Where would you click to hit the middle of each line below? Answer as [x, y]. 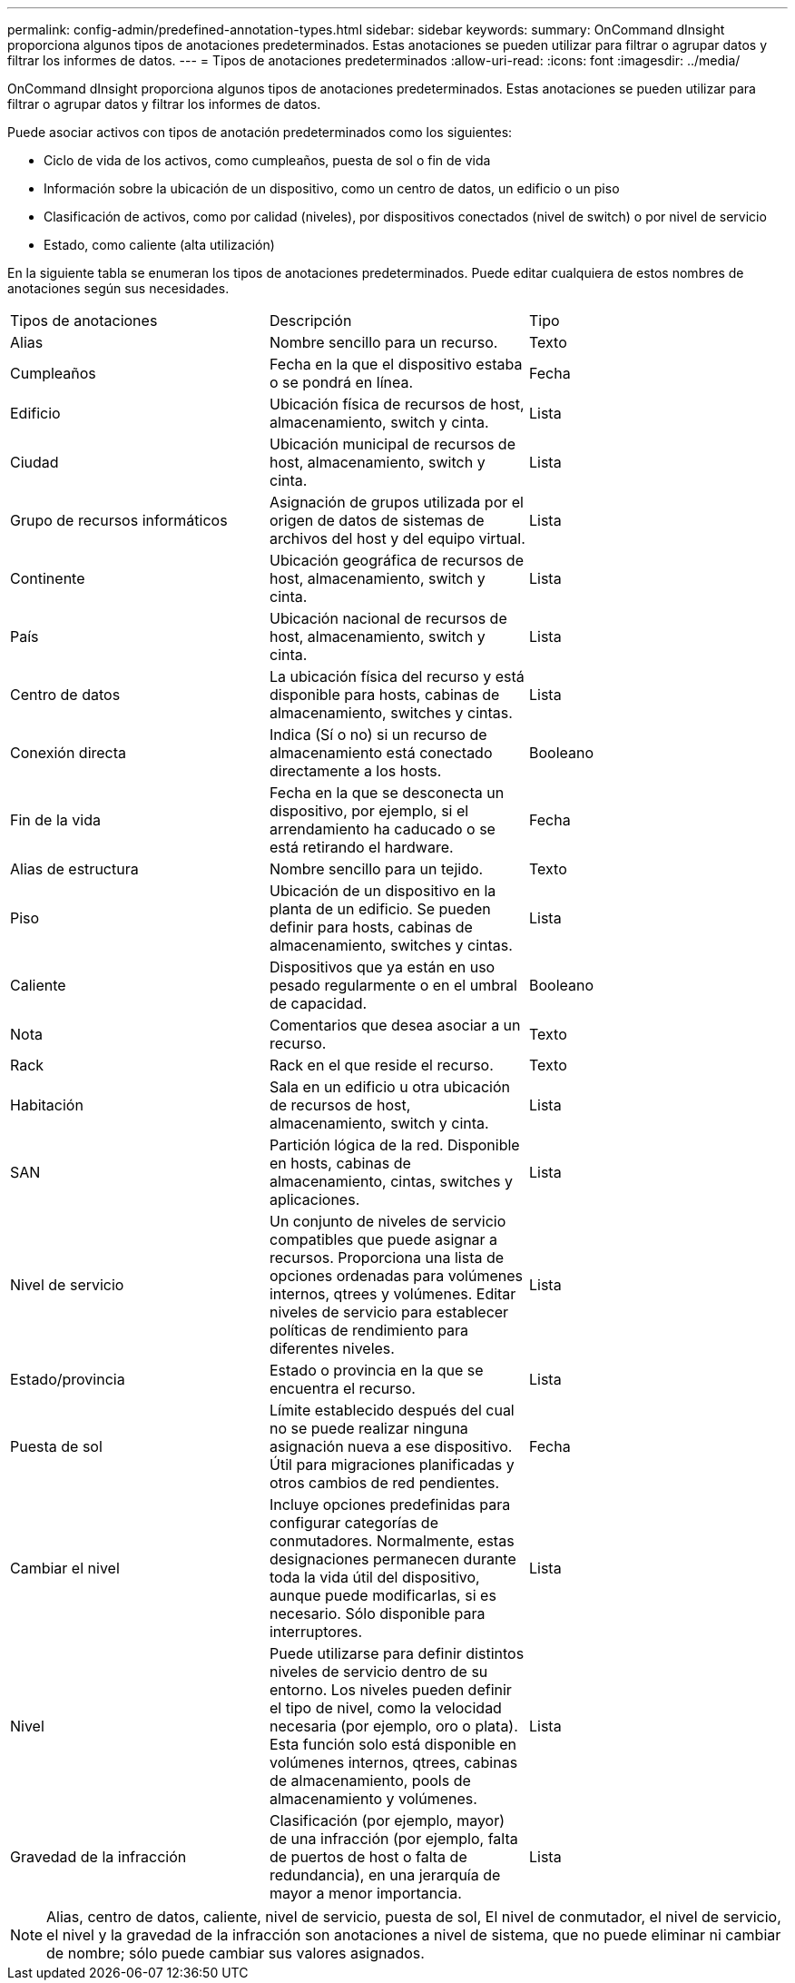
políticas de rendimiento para [369, 1330]
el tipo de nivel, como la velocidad [385, 1708]
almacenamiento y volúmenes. [373, 1799]
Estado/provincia [68, 1379]
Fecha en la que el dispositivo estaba [396, 364]
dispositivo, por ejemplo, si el [369, 811]
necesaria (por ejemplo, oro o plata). [393, 1726]
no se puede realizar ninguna [368, 1428]
